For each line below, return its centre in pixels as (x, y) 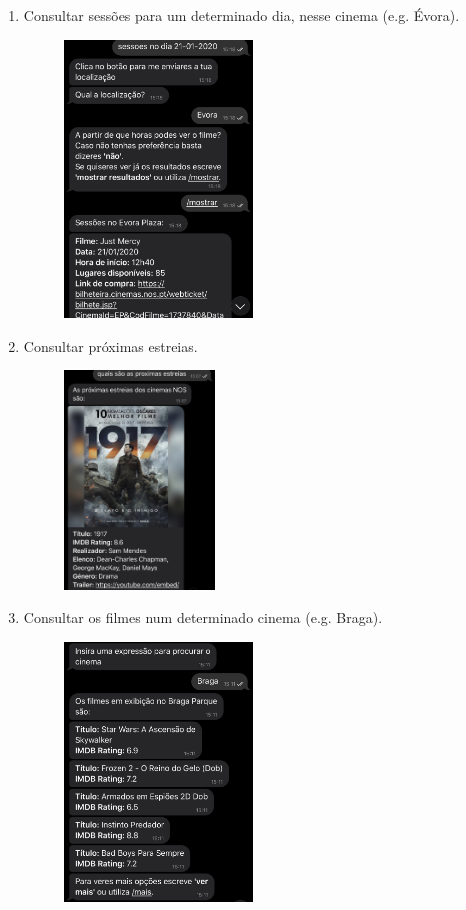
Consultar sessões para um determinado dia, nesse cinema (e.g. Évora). (241, 15)
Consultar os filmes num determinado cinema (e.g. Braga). (203, 617)
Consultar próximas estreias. (110, 345)
